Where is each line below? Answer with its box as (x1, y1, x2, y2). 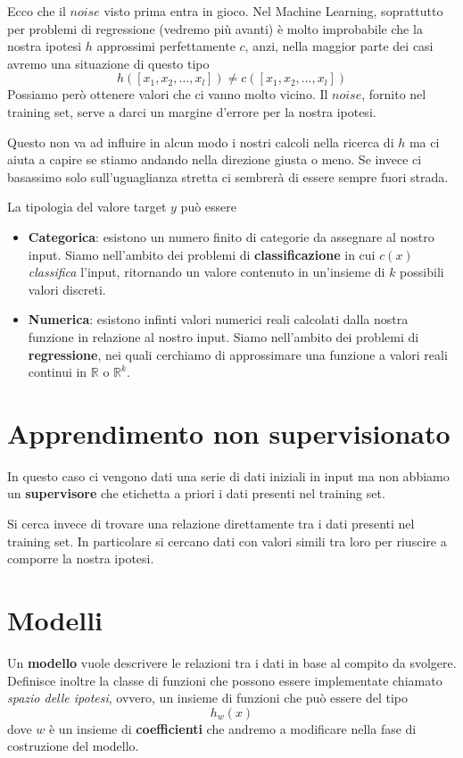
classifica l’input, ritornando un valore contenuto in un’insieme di (28, 262, 385, 281)
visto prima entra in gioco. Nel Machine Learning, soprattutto (103, 2, 443, 20)
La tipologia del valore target (7, 197, 167, 216)
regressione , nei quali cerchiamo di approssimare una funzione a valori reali (28, 345, 448, 363)
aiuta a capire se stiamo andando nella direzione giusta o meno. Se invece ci (7, 150, 422, 169)
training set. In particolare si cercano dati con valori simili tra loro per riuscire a (7, 531, 447, 550)
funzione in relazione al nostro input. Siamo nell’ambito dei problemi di (28, 327, 419, 346)
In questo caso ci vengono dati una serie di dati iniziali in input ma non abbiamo (7, 466, 450, 485)
